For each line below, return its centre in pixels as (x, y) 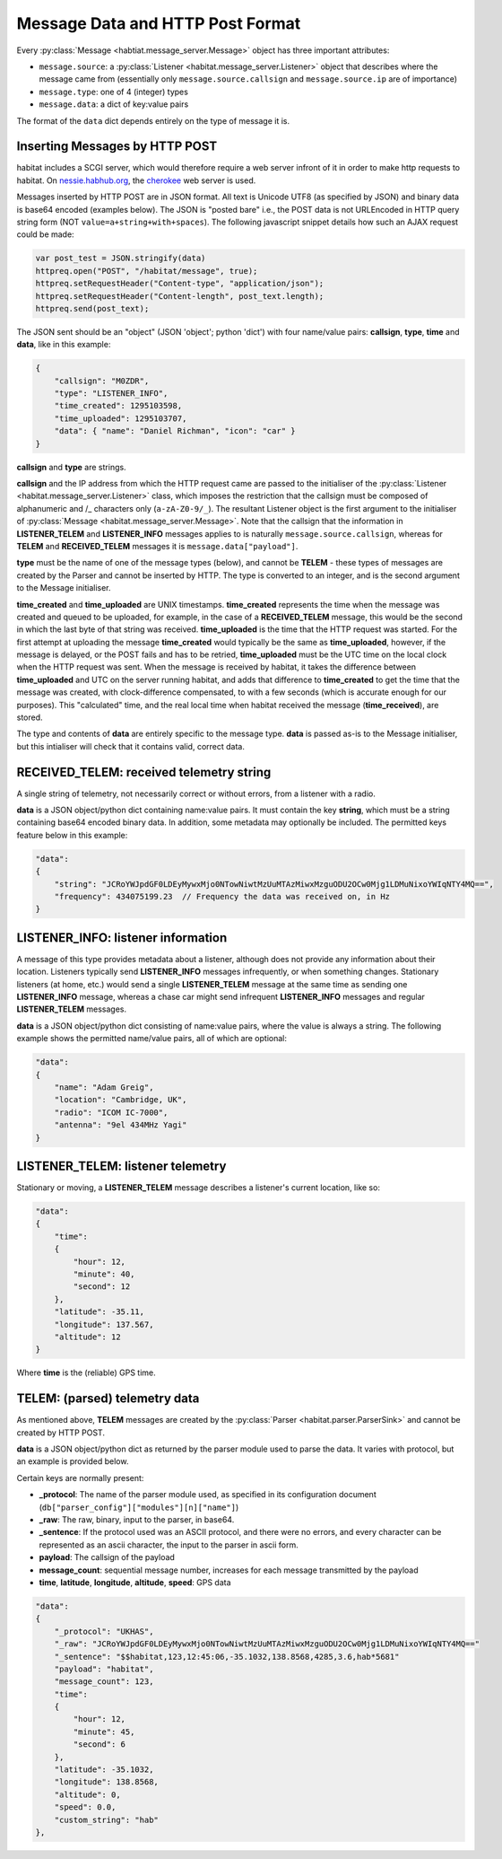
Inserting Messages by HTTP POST (117, 147)
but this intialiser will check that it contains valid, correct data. (131, 746)
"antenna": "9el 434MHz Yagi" (121, 1125)
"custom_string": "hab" (106, 1820)
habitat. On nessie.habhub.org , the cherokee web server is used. (136, 180)
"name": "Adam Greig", (104, 1087)
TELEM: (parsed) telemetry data (108, 1399)
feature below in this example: (72, 835)
